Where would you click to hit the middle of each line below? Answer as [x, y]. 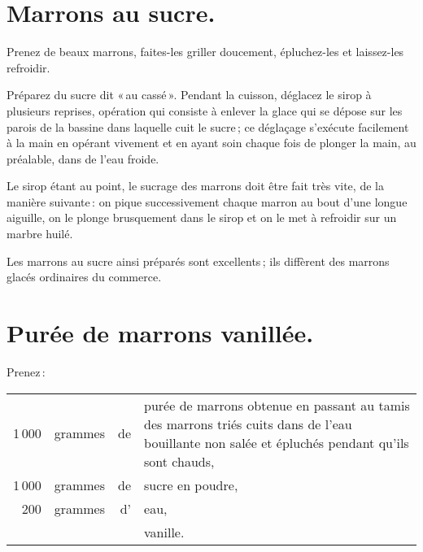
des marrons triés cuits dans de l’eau [248, 424]
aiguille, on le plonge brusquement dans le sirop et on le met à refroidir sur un [202, 217]
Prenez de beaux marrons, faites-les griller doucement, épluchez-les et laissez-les [205, 52]
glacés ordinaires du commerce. [84, 277]
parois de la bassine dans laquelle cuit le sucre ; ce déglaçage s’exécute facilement [208, 126]
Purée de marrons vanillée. [160, 333]
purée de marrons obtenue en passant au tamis [277, 405]
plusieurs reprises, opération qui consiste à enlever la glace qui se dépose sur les [205, 110]
